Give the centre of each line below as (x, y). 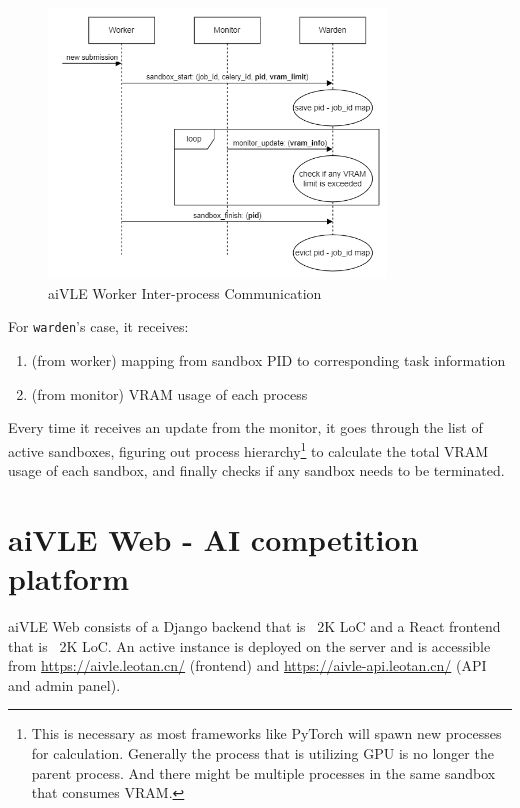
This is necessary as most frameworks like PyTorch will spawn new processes (266, 733)
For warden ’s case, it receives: (98, 326)
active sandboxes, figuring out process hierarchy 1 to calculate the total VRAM (248, 449)
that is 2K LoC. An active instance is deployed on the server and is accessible (249, 645)
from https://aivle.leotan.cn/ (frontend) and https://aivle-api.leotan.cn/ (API (247, 665)
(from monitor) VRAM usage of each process (169, 393)
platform (69, 578)
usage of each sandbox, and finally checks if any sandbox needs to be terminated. (256, 470)
